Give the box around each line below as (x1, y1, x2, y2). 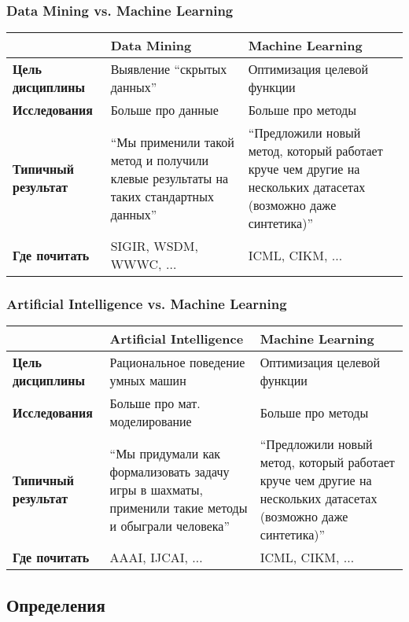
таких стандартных (110, 186, 214, 205)
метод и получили (110, 150, 209, 169)
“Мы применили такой (110, 132, 234, 151)
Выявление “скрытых (110, 60, 227, 79)
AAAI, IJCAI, (109, 548, 188, 567)
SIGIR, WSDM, (110, 237, 198, 256)
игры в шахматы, (109, 480, 203, 499)
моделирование (109, 412, 192, 431)
